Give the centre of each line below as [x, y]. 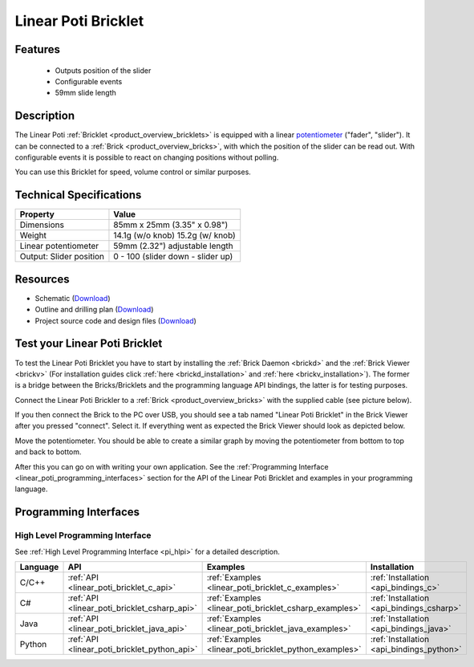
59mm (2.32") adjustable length [173, 246]
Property [37, 214]
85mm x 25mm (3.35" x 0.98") [171, 225]
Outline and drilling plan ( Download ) [94, 310]
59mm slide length [85, 93]
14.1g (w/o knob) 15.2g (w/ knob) [174, 235]
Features [37, 49]
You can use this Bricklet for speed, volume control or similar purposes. [133, 172]
